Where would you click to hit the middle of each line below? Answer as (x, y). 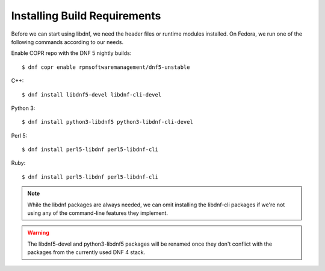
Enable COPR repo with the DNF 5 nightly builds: (71, 53)
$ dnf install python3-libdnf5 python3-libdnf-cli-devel (108, 122)
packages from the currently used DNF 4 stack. (86, 252)
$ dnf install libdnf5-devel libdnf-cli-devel (92, 94)
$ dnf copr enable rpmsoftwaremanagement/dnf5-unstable (106, 67)
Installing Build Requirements (86, 16)
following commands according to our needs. (67, 42)
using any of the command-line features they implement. (98, 213)
